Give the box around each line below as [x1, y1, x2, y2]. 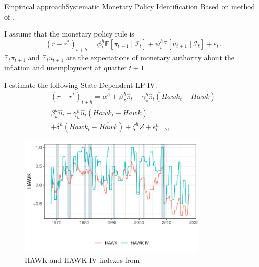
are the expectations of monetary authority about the [66, 51, 234, 62]
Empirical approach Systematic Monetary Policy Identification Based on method [4, 1, 255, 11]
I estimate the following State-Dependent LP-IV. [4, 79, 157, 90]
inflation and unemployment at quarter [4, 62, 127, 73]
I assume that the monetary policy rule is [4, 28, 134, 39]
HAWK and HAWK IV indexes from [25, 254, 140, 265]
